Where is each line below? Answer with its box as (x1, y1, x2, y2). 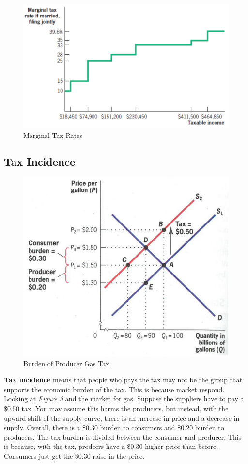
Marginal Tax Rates (23, 130, 83, 140)
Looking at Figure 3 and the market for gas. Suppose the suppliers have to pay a (4, 394, 244, 404)
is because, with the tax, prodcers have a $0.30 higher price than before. (4, 441, 218, 451)
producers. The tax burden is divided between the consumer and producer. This (4, 431, 242, 442)
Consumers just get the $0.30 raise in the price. (4, 451, 145, 461)
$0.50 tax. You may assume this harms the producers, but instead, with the (4, 403, 229, 413)
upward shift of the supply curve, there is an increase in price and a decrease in (4, 412, 240, 423)
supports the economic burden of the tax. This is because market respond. (4, 384, 225, 394)
